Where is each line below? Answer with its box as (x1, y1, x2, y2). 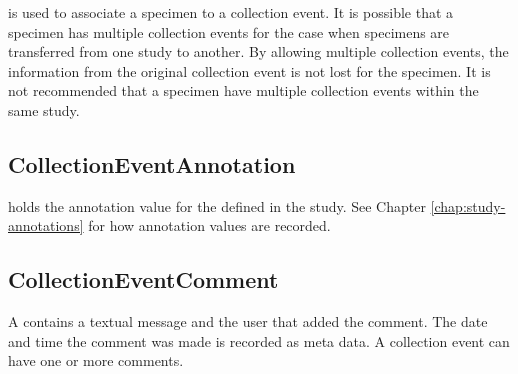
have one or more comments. (8, 350, 184, 371)
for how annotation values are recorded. (88, 215, 331, 236)
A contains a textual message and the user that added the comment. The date (8, 311, 488, 332)
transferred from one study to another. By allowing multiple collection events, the (8, 41, 509, 62)
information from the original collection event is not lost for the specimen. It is (8, 60, 491, 81)
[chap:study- (430, 195, 506, 216)
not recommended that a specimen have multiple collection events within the (8, 80, 479, 101)
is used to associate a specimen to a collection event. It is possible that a (8, 2, 454, 22)
